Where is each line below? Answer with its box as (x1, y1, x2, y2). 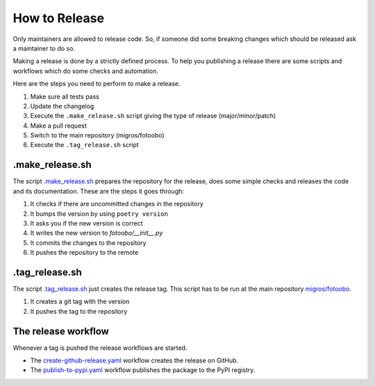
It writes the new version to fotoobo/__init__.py (30, 229, 163, 237)
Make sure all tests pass (30, 92, 100, 101)
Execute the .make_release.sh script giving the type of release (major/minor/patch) (30, 112, 276, 120)
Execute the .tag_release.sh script (30, 141, 139, 149)
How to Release (12, 10, 104, 26)
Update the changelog (30, 101, 94, 110)
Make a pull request (30, 121, 87, 130)
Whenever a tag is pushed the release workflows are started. (12, 344, 187, 352)
